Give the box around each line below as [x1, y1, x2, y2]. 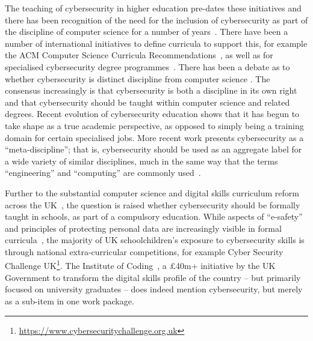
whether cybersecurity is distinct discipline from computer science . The [5, 72, 270, 85]
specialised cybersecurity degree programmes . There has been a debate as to [5, 60, 290, 73]
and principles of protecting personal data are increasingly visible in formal [5, 222, 282, 234]
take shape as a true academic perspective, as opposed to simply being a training [5, 119, 304, 131]
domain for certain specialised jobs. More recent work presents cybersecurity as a [5, 131, 304, 143]
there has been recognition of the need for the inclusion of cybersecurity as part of [5, 13, 308, 26]
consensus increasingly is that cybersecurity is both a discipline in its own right [5, 84, 297, 97]
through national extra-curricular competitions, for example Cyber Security [5, 245, 284, 258]
